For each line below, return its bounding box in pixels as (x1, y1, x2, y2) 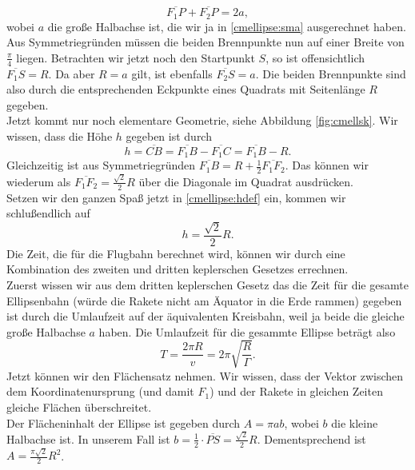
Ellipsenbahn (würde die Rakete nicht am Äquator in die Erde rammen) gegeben (6, 292, 402, 309)
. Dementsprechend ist (257, 430, 366, 447)
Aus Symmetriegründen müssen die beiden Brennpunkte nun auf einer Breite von (6, 34, 405, 50)
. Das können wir (285, 157, 369, 173)
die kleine (331, 414, 378, 431)
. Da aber (48, 65, 95, 82)
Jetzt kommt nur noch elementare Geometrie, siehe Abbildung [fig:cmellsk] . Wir (6, 112, 398, 129)
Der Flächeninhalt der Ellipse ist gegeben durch (6, 414, 241, 431)
